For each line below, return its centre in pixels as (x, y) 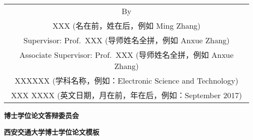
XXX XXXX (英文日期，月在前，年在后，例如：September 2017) (126, 95)
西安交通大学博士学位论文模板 (52, 131)
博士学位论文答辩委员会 (41, 115)
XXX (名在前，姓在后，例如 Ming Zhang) (126, 26)
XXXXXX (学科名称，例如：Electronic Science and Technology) (126, 80)
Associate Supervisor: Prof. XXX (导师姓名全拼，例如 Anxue (126, 55)
